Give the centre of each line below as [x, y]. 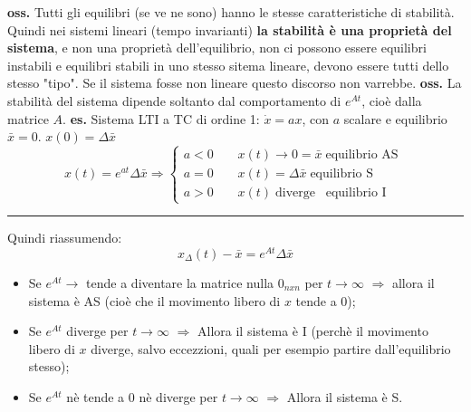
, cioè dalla [392, 100]
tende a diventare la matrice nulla [180, 283]
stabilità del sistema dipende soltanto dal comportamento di [174, 100]
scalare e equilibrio [395, 118]
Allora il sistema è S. [345, 396]
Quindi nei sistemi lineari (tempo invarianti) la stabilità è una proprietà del [230, 29]
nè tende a [96, 396]
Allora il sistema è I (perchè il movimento [313, 331]
